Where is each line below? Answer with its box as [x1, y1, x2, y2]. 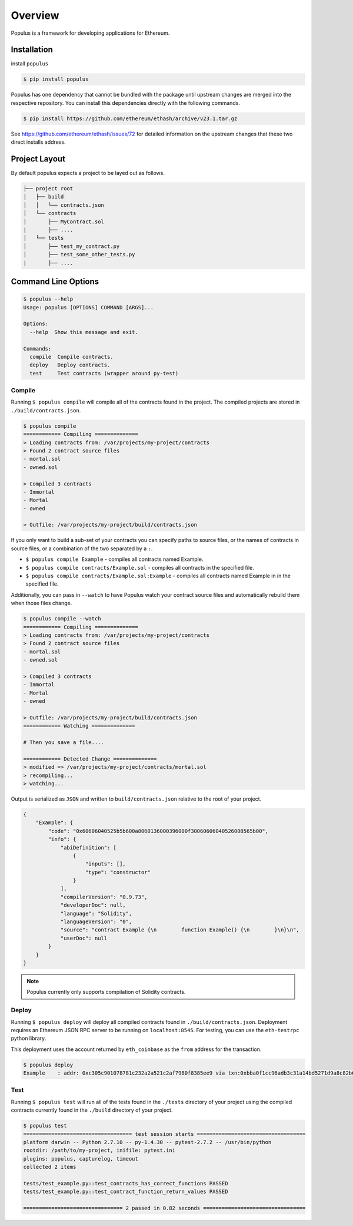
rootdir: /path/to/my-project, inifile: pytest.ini [23, 1147, 176, 1154]
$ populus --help [23, 296, 74, 303]
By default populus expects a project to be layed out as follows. [11, 170, 165, 177]
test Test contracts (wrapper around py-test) [29, 370, 179, 376]
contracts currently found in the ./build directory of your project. [11, 1106, 173, 1113]
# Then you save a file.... [23, 739, 104, 746]
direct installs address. [11, 138, 66, 146]
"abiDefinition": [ [60, 844, 117, 851]
